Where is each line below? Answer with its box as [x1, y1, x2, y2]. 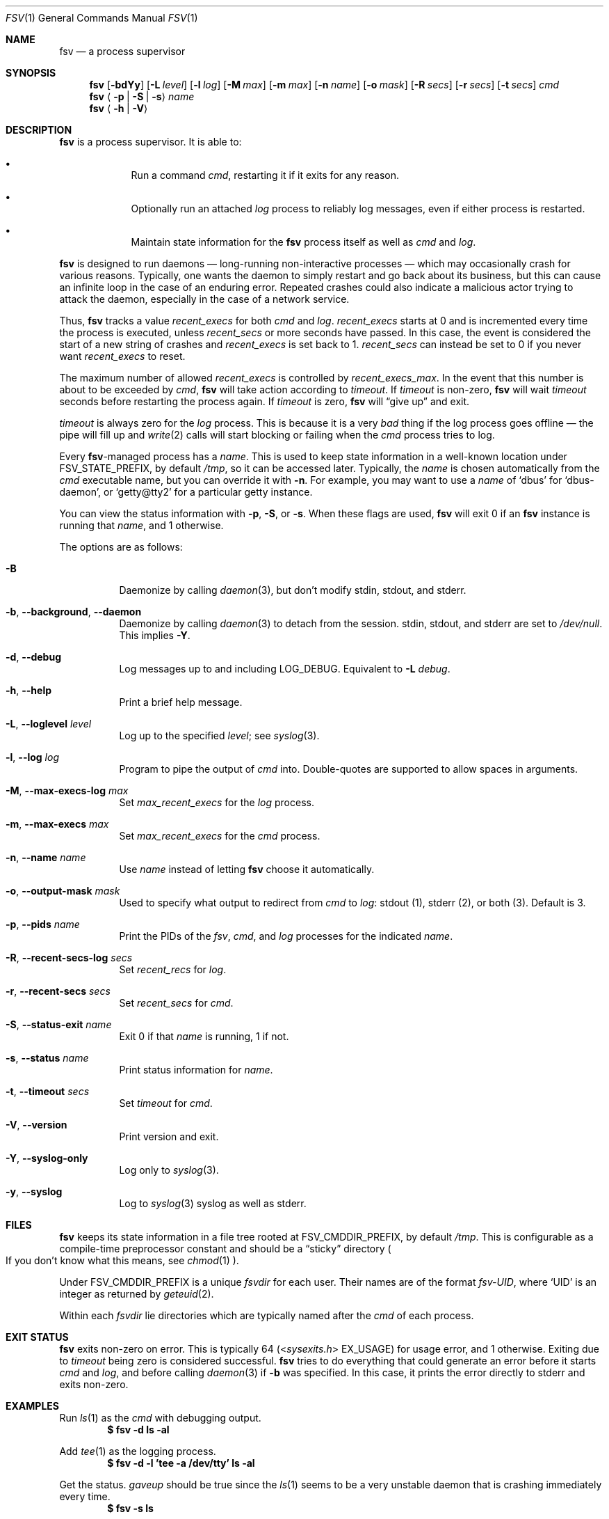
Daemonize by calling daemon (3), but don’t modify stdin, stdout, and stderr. [119, 584, 466, 596]
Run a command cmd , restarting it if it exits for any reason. [131, 169, 400, 181]
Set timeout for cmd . [119, 1097, 213, 1109]
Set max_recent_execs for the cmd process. [119, 830, 320, 842]
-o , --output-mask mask [6, 885, 120, 897]
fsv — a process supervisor [59, 45, 186, 57]
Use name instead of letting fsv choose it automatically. [119, 863, 375, 875]
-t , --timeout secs [6, 1085, 90, 1097]
